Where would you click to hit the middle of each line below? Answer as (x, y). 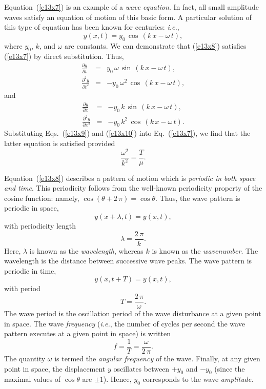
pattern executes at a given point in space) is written (88, 333)
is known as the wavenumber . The (205, 250)
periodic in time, (30, 270)
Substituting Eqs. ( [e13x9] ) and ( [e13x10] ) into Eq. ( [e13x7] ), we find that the (127, 133)
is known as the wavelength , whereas (86, 250)
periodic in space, (32, 208)
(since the (230, 368)
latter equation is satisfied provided (60, 143)
